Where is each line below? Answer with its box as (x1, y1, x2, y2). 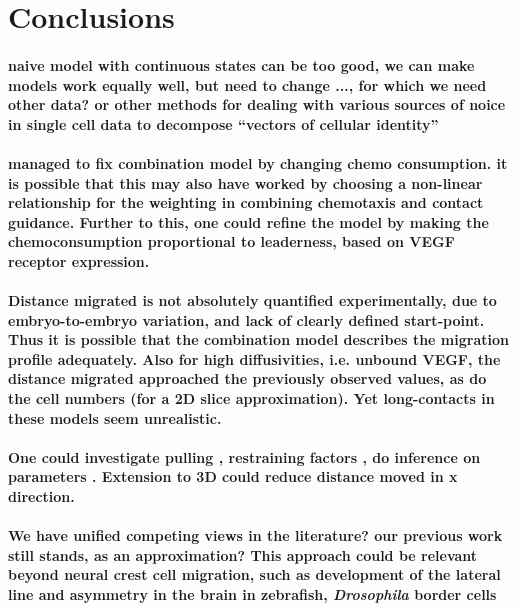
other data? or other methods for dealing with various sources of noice (8, 94, 506, 115)
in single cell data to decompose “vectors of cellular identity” (8, 113, 439, 134)
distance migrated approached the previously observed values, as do (8, 368, 487, 389)
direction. (8, 486, 75, 507)
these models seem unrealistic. (8, 407, 222, 428)
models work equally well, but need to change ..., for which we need (8, 74, 487, 95)
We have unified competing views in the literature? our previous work (8, 525, 503, 546)
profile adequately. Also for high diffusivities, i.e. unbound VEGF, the (8, 348, 501, 369)
